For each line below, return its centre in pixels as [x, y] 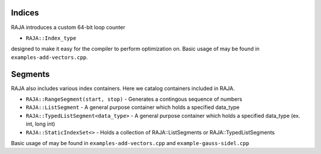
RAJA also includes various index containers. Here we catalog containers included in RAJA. [123, 88]
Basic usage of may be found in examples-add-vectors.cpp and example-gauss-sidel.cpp [130, 143]
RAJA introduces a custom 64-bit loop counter [68, 27]
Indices [25, 13]
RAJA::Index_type [51, 38]
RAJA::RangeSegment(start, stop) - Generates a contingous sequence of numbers [134, 99]
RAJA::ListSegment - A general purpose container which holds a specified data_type [133, 107]
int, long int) [41, 124]
